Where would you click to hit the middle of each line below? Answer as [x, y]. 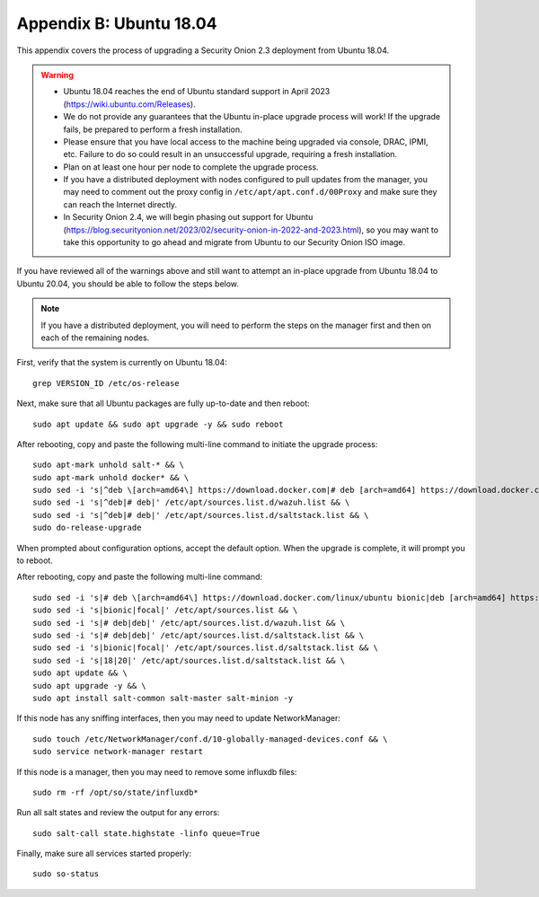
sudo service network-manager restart [118, 752]
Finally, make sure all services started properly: [104, 854]
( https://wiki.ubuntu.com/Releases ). [130, 104]
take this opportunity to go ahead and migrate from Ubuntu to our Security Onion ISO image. [234, 242]
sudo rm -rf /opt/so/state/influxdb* [116, 792]
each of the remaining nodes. [95, 338]
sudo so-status [66, 874]
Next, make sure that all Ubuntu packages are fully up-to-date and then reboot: [163, 403]
